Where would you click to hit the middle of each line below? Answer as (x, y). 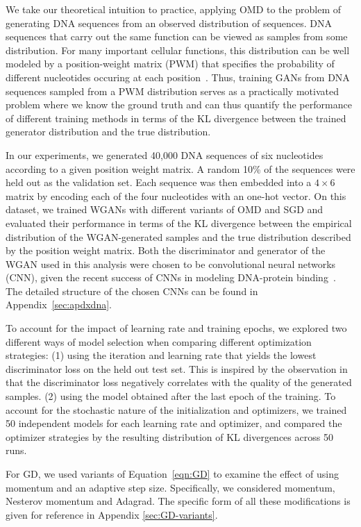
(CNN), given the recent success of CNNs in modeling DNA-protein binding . (171, 277)
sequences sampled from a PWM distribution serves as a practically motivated (172, 91)
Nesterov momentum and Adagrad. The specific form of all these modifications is (178, 501)
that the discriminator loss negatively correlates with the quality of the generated (179, 382)
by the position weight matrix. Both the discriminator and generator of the (166, 250)
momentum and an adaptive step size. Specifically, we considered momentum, (170, 487)
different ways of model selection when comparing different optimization (159, 341)
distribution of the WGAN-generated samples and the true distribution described (178, 236)
